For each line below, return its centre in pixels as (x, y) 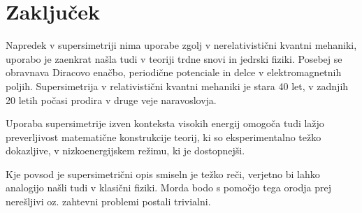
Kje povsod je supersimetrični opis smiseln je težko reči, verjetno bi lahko (163, 174)
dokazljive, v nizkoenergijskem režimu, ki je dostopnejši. (125, 150)
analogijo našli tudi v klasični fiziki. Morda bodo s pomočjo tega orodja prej (168, 188)
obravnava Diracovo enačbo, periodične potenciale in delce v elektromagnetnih (174, 72)
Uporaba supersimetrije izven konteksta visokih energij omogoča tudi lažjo (165, 123)
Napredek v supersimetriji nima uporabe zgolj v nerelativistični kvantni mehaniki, (181, 45)
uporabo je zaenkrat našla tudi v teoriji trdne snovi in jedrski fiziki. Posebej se (174, 58)
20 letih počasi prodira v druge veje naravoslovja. (111, 100)
